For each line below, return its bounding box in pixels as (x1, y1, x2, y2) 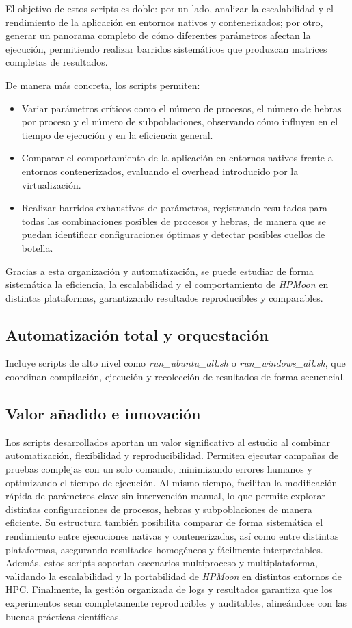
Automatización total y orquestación (5, 324, 269, 345)
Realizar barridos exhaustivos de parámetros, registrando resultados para (21, 200, 327, 215)
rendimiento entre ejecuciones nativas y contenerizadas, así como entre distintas (5, 529, 339, 543)
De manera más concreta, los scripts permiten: (5, 77, 200, 92)
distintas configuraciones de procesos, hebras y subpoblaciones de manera (5, 501, 312, 516)
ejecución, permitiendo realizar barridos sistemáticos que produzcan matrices (5, 41, 327, 55)
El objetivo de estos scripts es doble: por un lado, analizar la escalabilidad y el (5, 1, 334, 15)
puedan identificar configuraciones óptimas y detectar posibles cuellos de (21, 227, 325, 241)
